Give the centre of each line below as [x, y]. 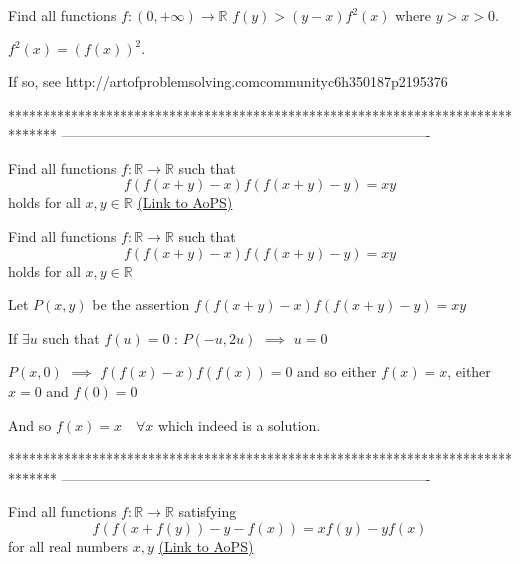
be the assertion [141, 304]
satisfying [207, 511]
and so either [337, 371]
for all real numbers [68, 546]
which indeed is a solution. [239, 424]
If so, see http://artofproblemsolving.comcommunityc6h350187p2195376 [228, 81]
